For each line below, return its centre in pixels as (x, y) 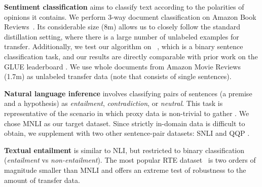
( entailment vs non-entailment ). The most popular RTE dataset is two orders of (130, 160)
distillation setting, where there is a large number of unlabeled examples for (122, 36)
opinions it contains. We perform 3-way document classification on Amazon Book (130, 16)
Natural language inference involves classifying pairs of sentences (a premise (128, 93)
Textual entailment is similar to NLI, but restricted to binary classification (124, 150)
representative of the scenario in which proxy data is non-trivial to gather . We (127, 113)
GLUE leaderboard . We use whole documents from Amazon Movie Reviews (122, 66)
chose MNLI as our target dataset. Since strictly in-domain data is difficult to (125, 123)
